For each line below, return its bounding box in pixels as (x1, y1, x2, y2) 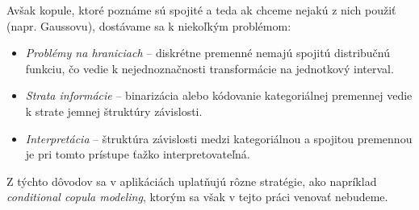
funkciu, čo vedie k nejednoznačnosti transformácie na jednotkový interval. (25, 60, 394, 76)
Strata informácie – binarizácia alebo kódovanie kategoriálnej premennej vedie (25, 87, 413, 104)
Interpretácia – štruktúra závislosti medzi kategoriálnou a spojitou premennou (25, 130, 413, 146)
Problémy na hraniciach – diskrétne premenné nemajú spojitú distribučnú (25, 44, 391, 61)
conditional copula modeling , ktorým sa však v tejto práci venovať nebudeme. (6, 188, 388, 205)
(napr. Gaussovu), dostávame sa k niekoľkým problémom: (6, 17, 291, 34)
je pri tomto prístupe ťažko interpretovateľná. (25, 146, 250, 163)
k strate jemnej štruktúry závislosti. (25, 102, 203, 119)
